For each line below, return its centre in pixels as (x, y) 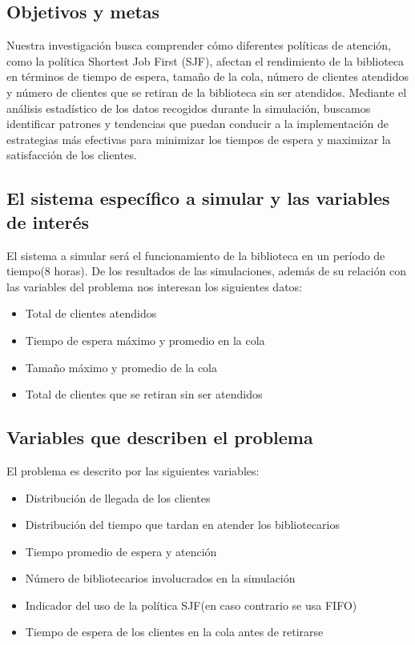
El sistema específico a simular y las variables (198, 198)
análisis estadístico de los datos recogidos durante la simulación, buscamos (189, 108)
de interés (48, 221)
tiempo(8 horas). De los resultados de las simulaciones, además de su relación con (207, 271)
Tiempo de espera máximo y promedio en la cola (145, 340)
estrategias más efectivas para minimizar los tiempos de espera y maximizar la (199, 139)
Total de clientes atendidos (91, 313)
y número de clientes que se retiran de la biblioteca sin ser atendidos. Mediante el (207, 92)
